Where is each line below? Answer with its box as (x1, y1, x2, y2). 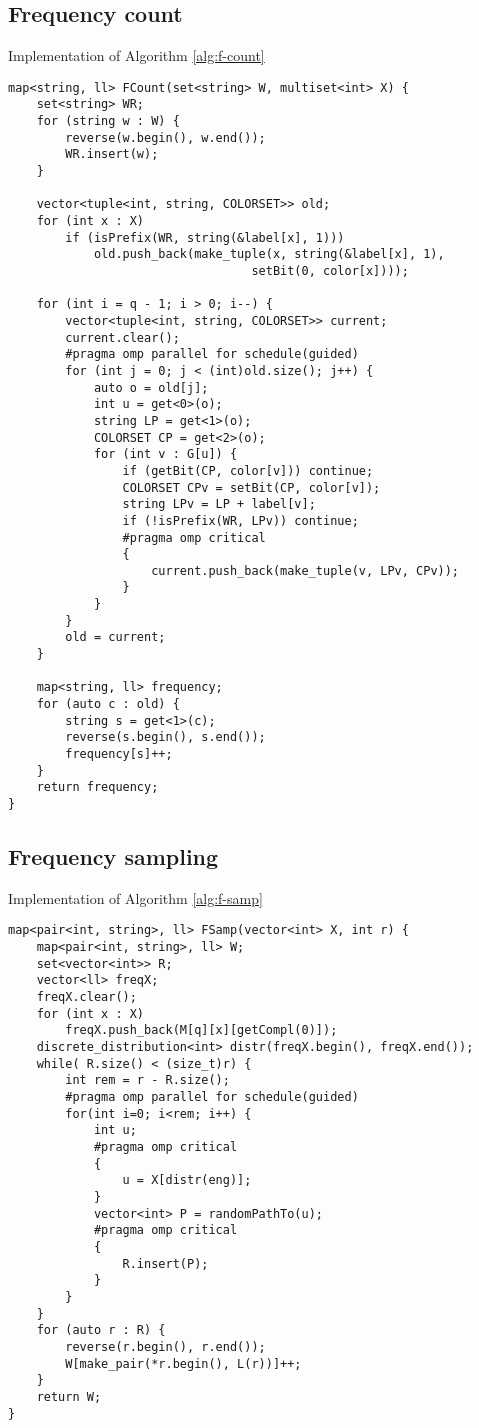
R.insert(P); (122, 1256, 209, 1271)
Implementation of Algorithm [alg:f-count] (8, 45, 265, 66)
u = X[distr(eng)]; (122, 1173, 252, 1188)
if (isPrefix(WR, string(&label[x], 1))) (65, 230, 345, 245)
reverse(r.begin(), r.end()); (65, 1339, 266, 1354)
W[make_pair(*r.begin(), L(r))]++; (65, 1356, 302, 1371)
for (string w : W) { (36, 114, 180, 129)
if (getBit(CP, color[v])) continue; (122, 463, 374, 478)
